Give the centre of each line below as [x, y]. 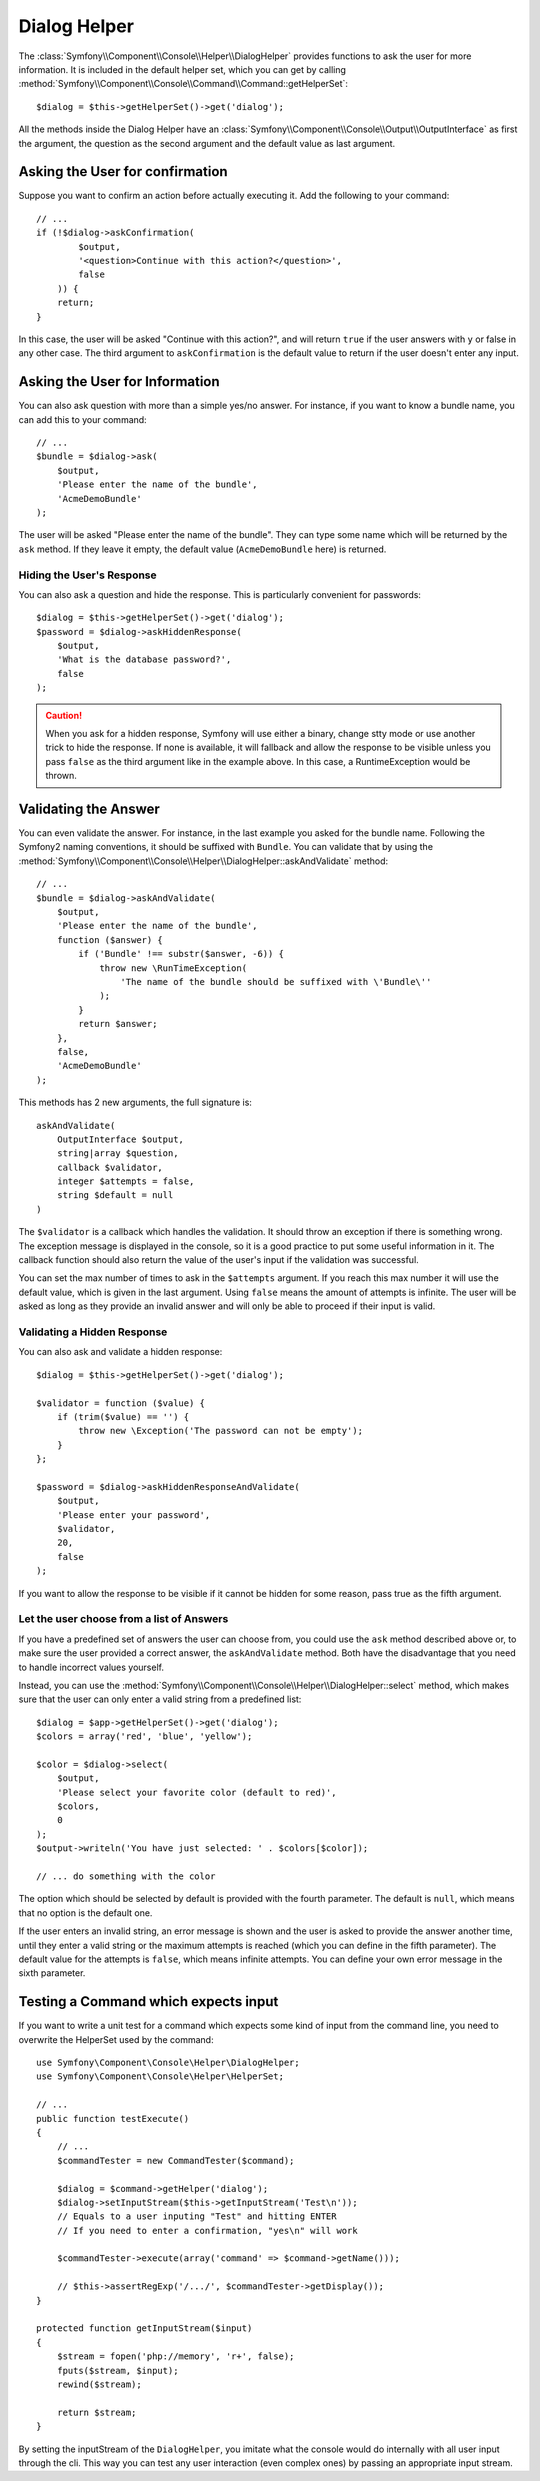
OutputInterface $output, [120, 1139]
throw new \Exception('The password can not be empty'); [221, 1431]
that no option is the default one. [85, 1912]
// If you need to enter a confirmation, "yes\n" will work [207, 2230]
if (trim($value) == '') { [123, 1416]
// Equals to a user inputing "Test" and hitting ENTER [196, 2216]
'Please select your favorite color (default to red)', [196, 1792]
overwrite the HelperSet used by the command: [116, 2039]
